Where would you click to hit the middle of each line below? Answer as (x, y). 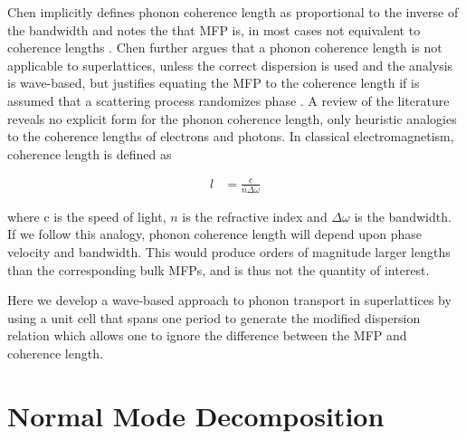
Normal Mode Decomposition (196, 415)
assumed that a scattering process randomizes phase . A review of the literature (228, 100)
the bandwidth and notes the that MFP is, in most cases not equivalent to (214, 29)
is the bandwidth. (403, 216)
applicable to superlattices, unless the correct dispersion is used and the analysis (230, 65)
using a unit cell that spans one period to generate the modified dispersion (214, 317)
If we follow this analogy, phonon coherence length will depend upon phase (214, 234)
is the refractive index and (255, 216)
